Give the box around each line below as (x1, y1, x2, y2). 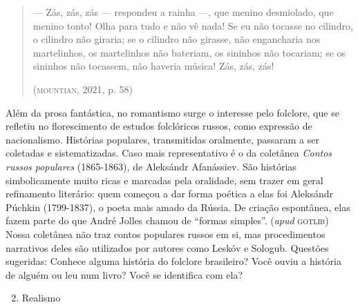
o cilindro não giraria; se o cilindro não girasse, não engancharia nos (32, 32, 321, 46)
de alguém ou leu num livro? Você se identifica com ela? (6, 267, 243, 281)
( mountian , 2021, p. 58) (32, 81, 133, 96)
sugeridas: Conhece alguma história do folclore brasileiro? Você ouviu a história (6, 254, 341, 268)
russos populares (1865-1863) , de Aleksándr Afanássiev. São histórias (6, 159, 296, 173)
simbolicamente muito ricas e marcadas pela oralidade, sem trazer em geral (6, 172, 323, 187)
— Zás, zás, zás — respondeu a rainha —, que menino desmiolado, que (32, 5, 334, 19)
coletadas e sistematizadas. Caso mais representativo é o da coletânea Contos (6, 146, 332, 160)
